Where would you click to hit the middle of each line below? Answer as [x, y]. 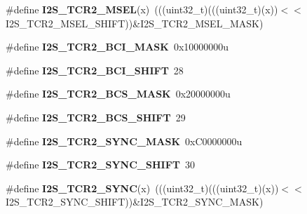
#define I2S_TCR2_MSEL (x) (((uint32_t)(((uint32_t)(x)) [142, 9]
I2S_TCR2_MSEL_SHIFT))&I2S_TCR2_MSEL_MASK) [135, 23]
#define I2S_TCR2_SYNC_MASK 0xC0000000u [124, 141]
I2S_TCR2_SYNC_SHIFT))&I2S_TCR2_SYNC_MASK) [135, 202]
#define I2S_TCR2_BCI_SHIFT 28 [95, 70]
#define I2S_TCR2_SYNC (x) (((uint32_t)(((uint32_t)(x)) [142, 188]
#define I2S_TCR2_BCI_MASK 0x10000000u [117, 47]
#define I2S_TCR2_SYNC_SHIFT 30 [101, 165]
